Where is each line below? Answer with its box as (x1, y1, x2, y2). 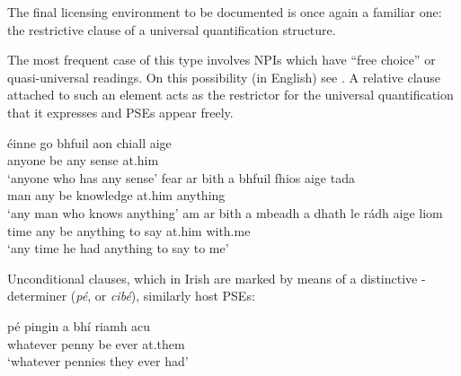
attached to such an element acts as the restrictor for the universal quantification (7, 85, 454, 104)
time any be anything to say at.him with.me (7, 221, 251, 240)
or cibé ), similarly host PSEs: (94, 286, 255, 305)
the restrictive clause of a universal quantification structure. (7, 20, 336, 39)
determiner (7, 286, 67, 305)
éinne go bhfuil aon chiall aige (7, 133, 172, 152)
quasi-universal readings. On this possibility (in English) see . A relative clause (7, 67, 441, 86)
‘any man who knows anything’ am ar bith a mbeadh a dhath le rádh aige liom (7, 203, 443, 222)
